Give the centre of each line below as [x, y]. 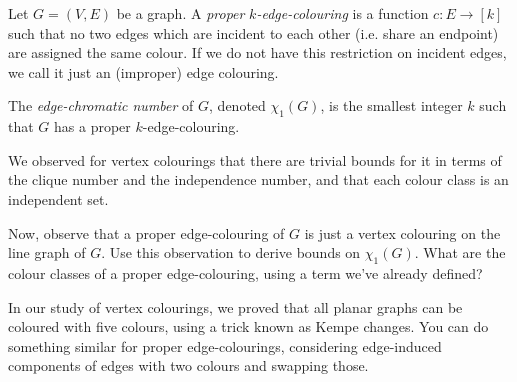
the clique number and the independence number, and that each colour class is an [258, 179]
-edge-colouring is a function [342, 13]
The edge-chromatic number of [101, 105]
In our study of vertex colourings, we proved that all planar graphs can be [235, 306]
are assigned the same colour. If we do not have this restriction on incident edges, [257, 52]
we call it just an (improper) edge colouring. [143, 71]
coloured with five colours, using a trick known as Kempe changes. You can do [248, 326]
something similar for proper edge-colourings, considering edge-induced [225, 345]
